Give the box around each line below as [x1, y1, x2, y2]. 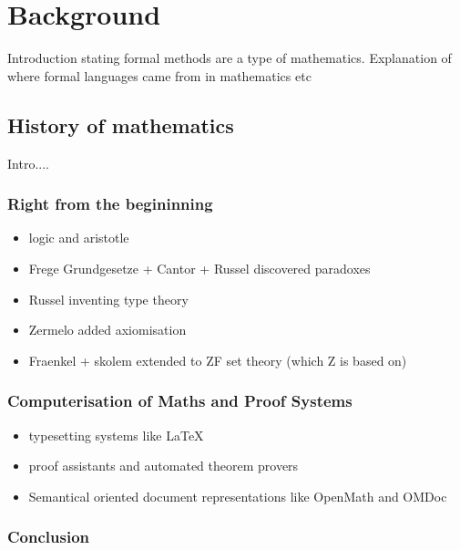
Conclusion [7, 525, 89, 548]
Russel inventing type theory [28, 289, 189, 308]
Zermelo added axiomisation [28, 320, 187, 339]
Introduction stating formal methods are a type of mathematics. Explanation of [7, 48, 452, 67]
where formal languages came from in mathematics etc [7, 66, 312, 85]
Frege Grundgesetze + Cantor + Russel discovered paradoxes [28, 258, 371, 277]
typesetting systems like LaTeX [28, 425, 204, 444]
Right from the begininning [7, 192, 213, 215]
